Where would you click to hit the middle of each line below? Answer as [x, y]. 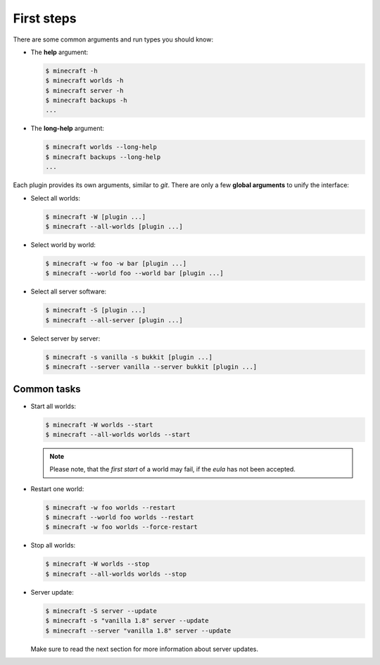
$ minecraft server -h [84, 90]
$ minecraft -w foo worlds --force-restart [122, 527]
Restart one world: [57, 488]
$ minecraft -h [71, 71]
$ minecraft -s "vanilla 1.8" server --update [127, 621]
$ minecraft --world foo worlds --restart [120, 518]
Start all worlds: [53, 406]
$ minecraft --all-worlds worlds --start [118, 434]
